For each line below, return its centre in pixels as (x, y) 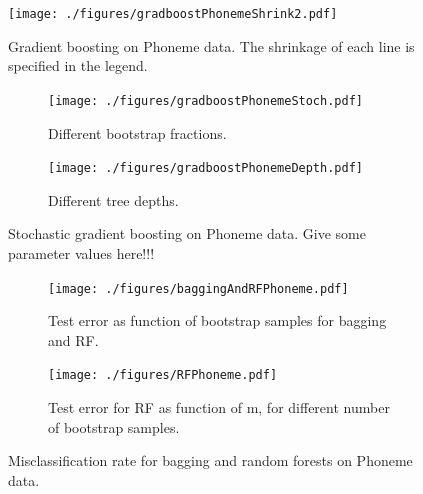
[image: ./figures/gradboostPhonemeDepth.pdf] (205, 168)
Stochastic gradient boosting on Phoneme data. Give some (187, 233)
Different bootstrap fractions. (137, 132)
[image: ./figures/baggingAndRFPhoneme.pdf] (198, 288)
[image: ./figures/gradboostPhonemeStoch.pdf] (205, 100)
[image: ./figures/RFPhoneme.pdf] (163, 375)
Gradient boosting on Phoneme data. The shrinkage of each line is (211, 45)
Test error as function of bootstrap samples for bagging (217, 320)
